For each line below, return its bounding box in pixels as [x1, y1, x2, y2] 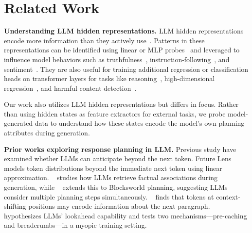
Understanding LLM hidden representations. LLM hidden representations [4, 26, 244, 36]
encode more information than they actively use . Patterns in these [4, 35, 205, 45]
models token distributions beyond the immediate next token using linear [4, 163, 222, 173]
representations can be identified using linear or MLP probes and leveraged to [4, 45, 240, 55]
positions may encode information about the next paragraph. [28, 201, 210, 211]
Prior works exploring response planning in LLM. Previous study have [4, 144, 236, 154]
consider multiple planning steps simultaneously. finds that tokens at [4, 191, 214, 201]
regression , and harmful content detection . [4, 83, 137, 93]
